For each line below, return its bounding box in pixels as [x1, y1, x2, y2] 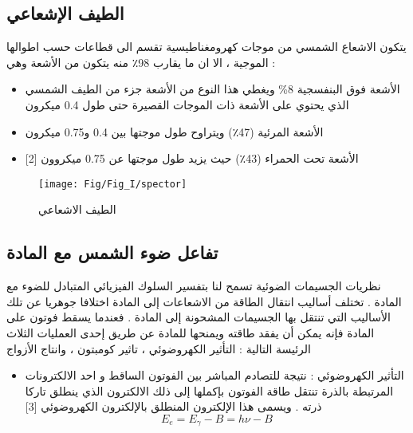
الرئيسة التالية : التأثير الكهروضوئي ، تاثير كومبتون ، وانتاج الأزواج [6, 340, 311, 356]
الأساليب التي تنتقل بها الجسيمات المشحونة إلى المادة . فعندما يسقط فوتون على [6, 309, 391, 325]
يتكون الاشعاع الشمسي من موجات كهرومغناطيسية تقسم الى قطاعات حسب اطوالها [6, 38, 407, 55]
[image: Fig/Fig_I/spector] [38, 178, 187, 190]
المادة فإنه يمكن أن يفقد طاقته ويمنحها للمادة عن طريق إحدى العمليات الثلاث [6, 325, 375, 340]
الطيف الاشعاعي [38, 201, 116, 218]
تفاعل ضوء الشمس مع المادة [6, 240, 218, 265]
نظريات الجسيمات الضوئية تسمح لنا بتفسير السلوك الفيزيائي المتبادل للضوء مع [6, 278, 381, 294]
